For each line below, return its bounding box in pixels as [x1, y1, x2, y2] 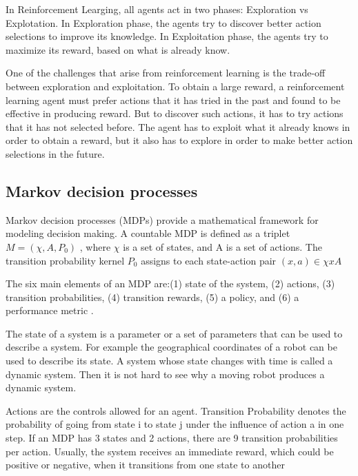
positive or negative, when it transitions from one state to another [6, 457, 285, 472]
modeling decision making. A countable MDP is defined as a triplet [6, 226, 290, 240]
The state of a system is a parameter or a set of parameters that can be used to [6, 326, 343, 340]
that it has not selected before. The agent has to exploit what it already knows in [6, 119, 350, 134]
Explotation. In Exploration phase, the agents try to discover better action [6, 15, 321, 30]
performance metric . [6, 303, 94, 318]
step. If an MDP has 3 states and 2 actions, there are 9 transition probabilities [6, 431, 338, 445]
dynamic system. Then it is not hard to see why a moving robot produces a [6, 366, 325, 381]
